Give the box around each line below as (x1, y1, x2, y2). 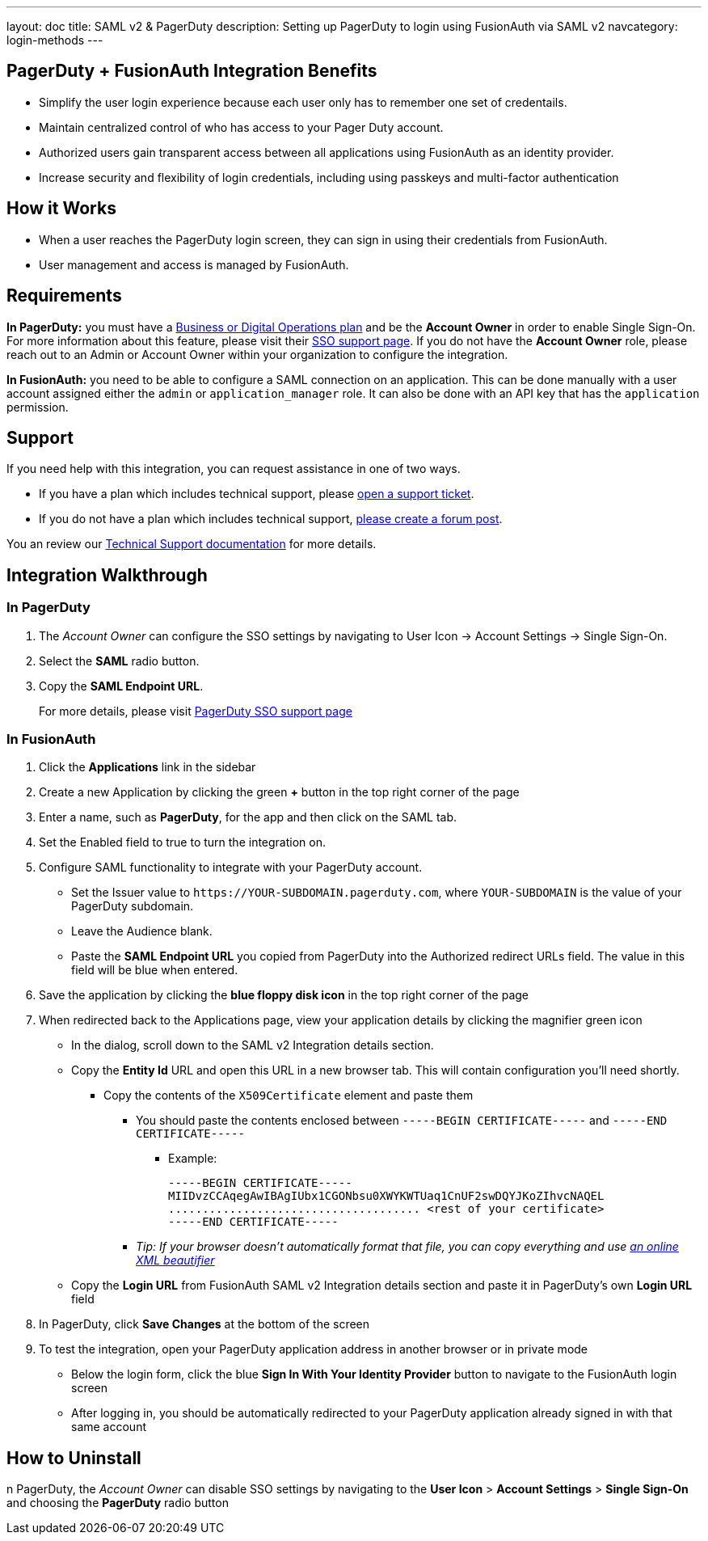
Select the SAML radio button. (39, 653, 200, 668)
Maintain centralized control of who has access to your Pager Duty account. (39, 120, 444, 134)
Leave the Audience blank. (71, 924, 213, 939)
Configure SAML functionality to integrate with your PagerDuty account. (39, 860, 423, 875)
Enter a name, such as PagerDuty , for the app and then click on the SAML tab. (39, 810, 457, 825)
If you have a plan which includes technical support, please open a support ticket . (39, 487, 474, 501)
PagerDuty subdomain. (71, 899, 194, 914)
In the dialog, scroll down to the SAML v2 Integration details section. (71, 1038, 434, 1053)
